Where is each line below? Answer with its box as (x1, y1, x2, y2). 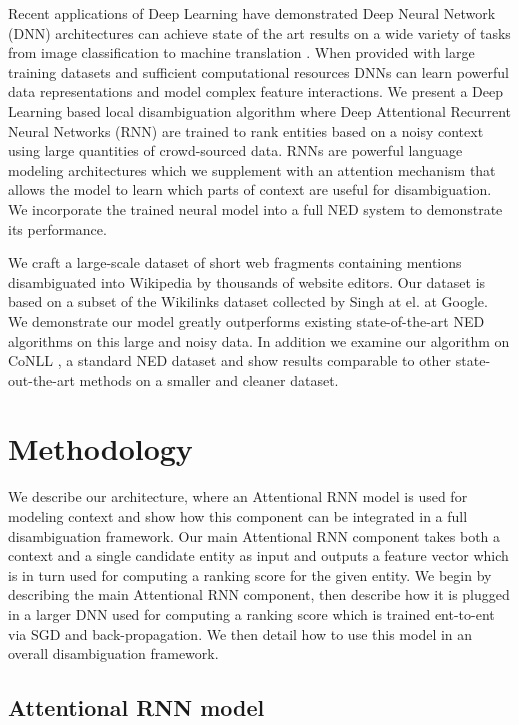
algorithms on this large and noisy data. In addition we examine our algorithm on (8, 330, 510, 351)
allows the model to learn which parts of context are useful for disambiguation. (8, 179, 492, 200)
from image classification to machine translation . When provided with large (8, 42, 475, 63)
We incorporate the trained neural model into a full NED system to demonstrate (8, 198, 503, 219)
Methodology (8, 428, 193, 469)
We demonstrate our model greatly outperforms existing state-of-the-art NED (8, 310, 485, 331)
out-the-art (8, 369, 75, 390)
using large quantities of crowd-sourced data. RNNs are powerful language (8, 140, 463, 161)
